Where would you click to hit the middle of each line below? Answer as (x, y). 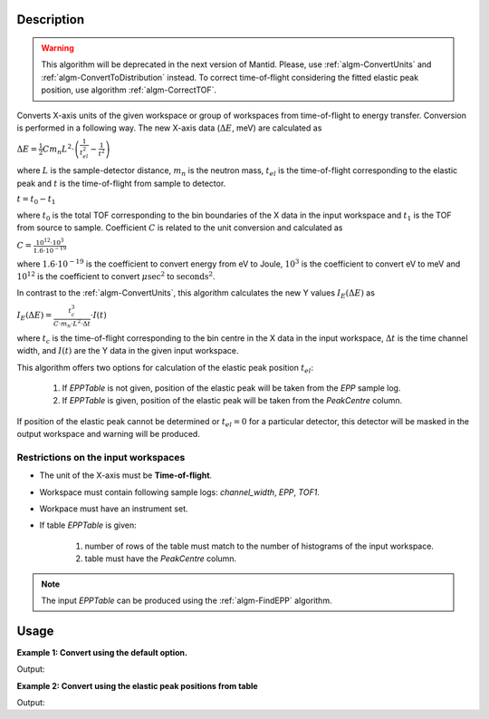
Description (51, 19)
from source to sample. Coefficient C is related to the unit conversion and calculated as (180, 228)
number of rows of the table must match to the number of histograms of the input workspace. (259, 546)
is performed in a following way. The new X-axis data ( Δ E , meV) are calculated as (169, 128)
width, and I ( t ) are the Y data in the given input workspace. (128, 351)
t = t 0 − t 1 (36, 200)
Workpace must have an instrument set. (114, 509)
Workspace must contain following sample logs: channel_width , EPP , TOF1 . (180, 492)
